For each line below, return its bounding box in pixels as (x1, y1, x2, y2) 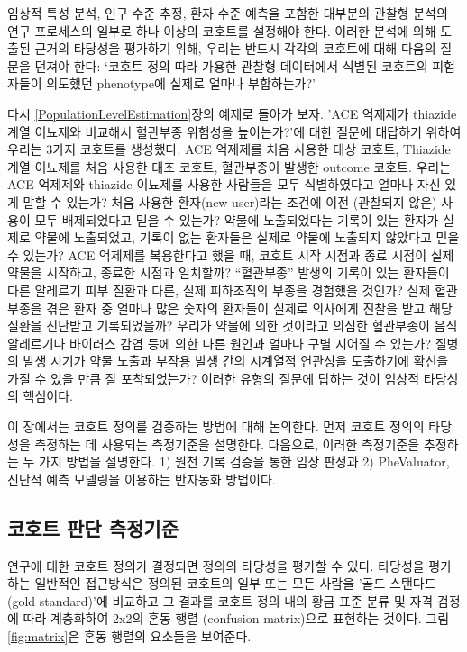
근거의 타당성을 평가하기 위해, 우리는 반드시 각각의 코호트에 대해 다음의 (34, 39, 436, 58)
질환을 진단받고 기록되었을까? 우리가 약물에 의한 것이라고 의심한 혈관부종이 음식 (7, 316, 458, 335)
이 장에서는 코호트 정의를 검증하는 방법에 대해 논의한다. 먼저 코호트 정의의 (7, 417, 425, 436)
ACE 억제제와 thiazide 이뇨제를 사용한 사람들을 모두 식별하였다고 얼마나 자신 (7, 175, 441, 194)
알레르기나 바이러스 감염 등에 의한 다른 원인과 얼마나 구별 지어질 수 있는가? (7, 333, 432, 352)
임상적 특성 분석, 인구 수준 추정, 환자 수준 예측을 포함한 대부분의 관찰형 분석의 (7, 4, 448, 22)
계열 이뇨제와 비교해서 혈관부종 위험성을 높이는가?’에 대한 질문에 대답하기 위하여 (7, 122, 462, 140)
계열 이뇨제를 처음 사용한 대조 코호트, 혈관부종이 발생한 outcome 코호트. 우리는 (7, 157, 452, 176)
